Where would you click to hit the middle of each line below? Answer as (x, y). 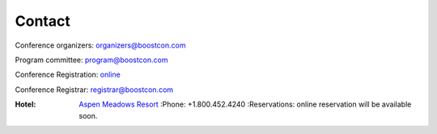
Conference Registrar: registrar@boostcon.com (94, 90)
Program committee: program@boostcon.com (91, 60)
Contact (42, 21)
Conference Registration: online (68, 75)
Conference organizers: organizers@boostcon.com (100, 45)
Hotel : (25, 104)
